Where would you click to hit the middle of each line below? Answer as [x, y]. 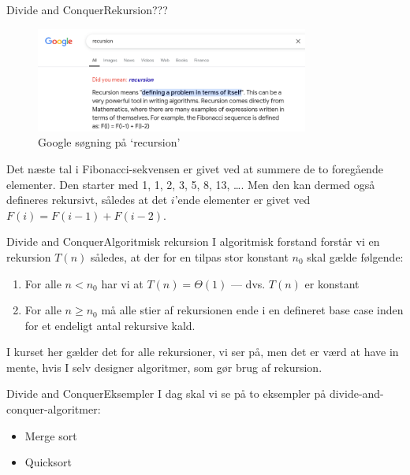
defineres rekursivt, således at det [87, 200]
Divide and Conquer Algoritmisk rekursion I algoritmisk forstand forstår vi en [193, 241]
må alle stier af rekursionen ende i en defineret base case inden [252, 310]
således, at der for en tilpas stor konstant [189, 256]
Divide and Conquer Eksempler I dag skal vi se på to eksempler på [166, 393]
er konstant [332, 283]
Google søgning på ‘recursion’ [109, 142]
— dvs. [248, 283]
